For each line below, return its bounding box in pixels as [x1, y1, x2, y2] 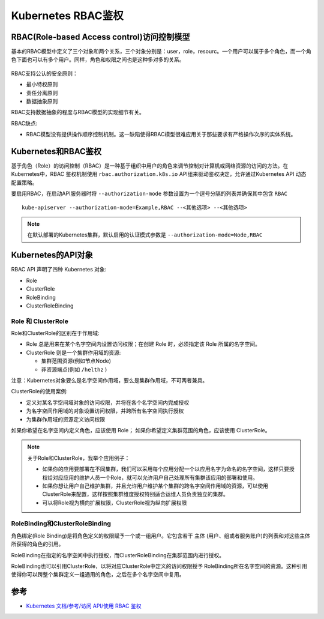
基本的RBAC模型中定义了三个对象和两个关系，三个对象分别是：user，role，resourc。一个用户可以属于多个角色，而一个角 [11, 48, 311, 55]
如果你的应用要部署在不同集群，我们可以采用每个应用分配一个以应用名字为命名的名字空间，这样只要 [42, 465, 289, 473]
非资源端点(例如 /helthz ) [41, 366, 107, 373]
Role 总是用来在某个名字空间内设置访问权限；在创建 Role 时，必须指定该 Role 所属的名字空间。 [26, 340, 260, 348]
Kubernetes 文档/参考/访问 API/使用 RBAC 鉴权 [26, 602, 142, 609]
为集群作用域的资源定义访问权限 [26, 415, 105, 423]
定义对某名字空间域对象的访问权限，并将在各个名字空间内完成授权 [26, 399, 189, 406]
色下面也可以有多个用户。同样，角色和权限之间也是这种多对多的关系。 [11, 56, 185, 63]
